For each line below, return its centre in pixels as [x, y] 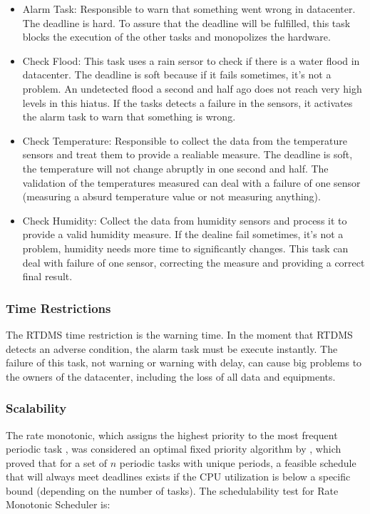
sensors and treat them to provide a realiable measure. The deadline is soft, [187, 154]
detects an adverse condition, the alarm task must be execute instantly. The [172, 348]
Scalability [36, 408]
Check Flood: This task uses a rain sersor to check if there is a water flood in [191, 60]
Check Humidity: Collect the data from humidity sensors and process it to [185, 220]
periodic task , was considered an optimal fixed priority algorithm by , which [174, 449]
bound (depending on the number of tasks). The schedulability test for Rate [172, 490]
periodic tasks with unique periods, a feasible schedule [238, 462]
